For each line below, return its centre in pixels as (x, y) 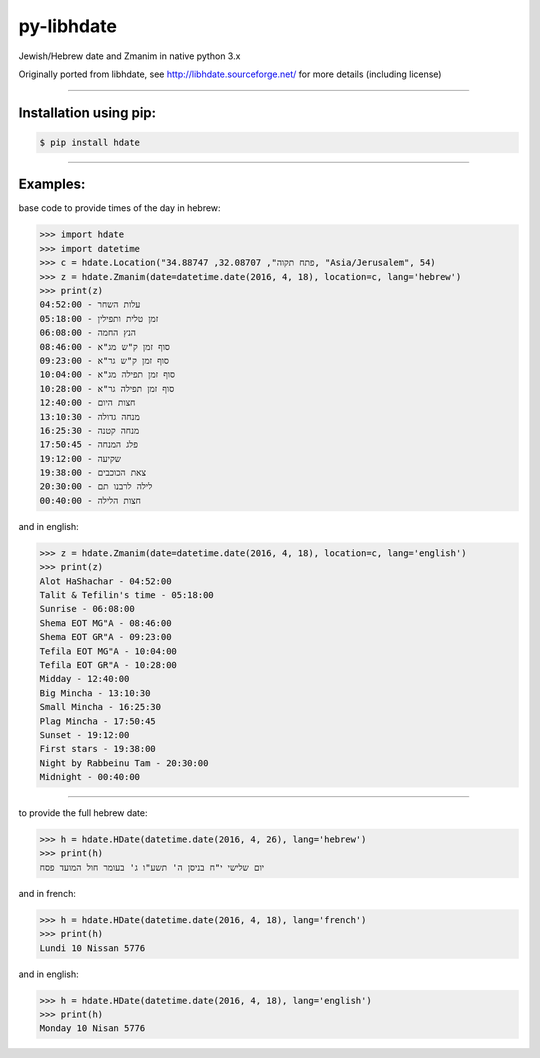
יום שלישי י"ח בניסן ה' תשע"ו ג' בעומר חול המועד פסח (152, 867)
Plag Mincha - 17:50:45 (98, 721)
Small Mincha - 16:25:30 (100, 707)
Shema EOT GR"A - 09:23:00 (105, 637)
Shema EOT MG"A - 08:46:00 (105, 623)
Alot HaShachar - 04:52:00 (105, 581)
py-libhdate (67, 26)
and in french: (47, 893)
